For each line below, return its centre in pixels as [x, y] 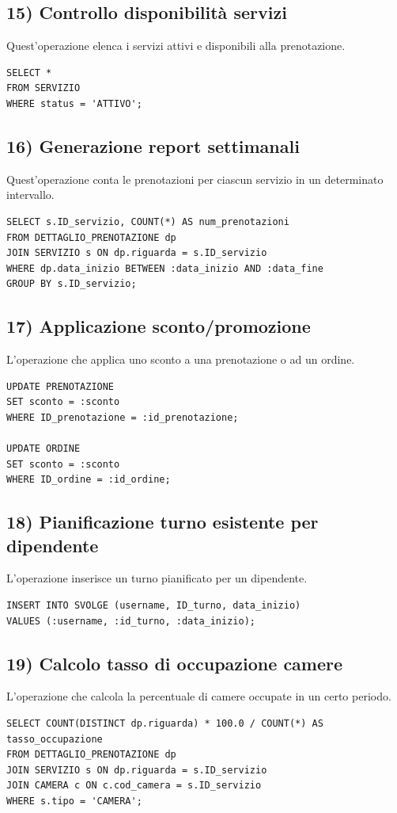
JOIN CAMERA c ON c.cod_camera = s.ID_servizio [134, 786]
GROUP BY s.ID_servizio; [72, 284]
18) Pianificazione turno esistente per [163, 522]
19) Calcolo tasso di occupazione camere [175, 663]
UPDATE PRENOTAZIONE [60, 386]
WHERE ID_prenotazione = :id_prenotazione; [123, 417]
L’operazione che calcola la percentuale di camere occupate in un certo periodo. [199, 696]
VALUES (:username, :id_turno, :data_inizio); [131, 621]
